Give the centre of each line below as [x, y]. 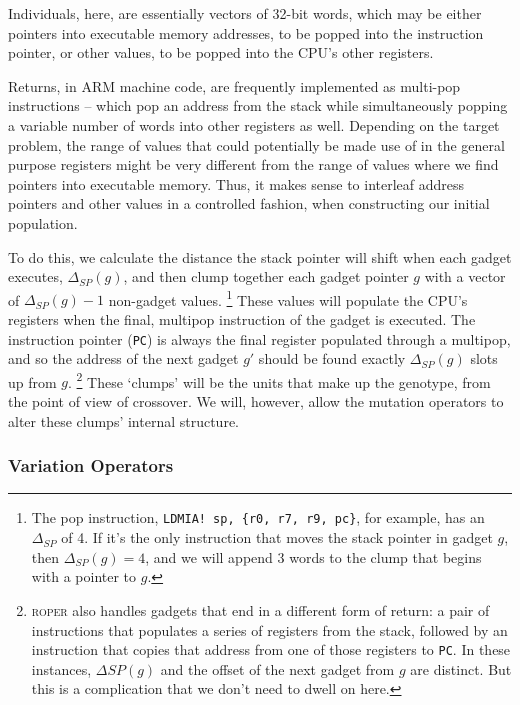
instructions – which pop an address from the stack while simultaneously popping [258, 105]
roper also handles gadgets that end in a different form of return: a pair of [260, 609]
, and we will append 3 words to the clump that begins [313, 556]
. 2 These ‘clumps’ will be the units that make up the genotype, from [279, 380]
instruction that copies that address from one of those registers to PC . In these [271, 649]
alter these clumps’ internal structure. [123, 420]
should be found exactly [332, 358]
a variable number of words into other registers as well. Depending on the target [254, 124]
